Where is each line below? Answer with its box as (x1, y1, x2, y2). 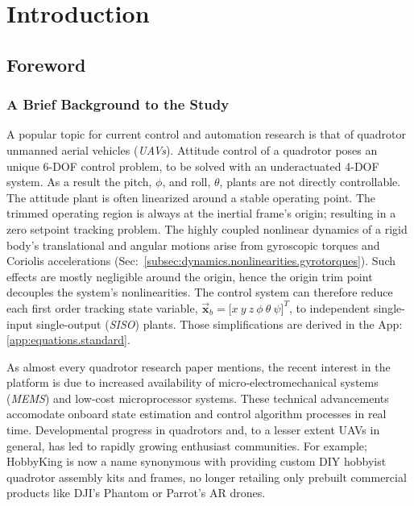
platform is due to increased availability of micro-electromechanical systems (6, 374, 379, 391)
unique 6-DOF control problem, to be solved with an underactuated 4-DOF (6, 157, 379, 174)
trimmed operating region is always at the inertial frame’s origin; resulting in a (6, 205, 396, 222)
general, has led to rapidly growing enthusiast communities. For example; (6, 437, 367, 454)
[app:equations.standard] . (6, 331, 130, 348)
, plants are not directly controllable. (219, 173, 401, 190)
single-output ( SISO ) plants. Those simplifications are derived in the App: (36, 315, 403, 332)
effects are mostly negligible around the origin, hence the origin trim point (6, 268, 373, 284)
